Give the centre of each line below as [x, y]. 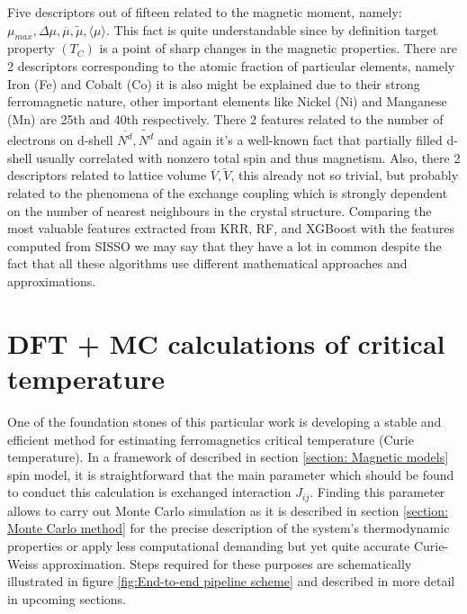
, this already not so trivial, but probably [345, 175]
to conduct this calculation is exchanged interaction [149, 492]
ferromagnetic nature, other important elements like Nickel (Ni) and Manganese [227, 101]
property [31, 48]
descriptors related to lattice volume [107, 175]
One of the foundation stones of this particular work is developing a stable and [225, 421]
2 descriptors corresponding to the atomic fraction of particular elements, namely [231, 65]
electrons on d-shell [60, 140]
